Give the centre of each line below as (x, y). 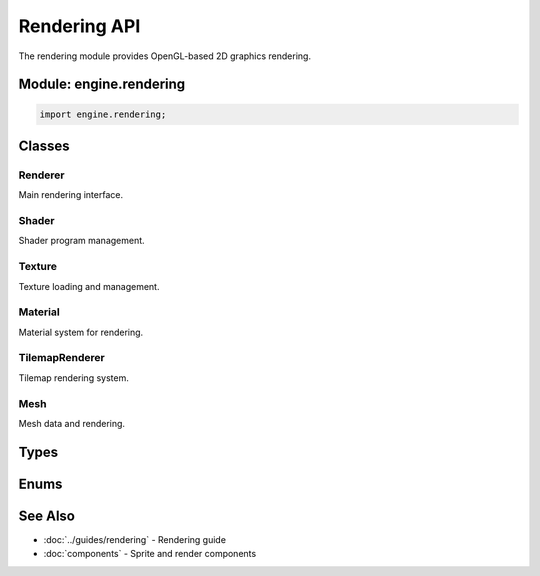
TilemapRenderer (61, 358)
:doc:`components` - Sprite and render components (150, 554)
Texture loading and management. (89, 286)
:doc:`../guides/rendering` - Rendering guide (135, 539)
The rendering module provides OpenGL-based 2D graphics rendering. (165, 56)
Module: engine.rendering (102, 84)
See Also (46, 515)
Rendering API (79, 26)
